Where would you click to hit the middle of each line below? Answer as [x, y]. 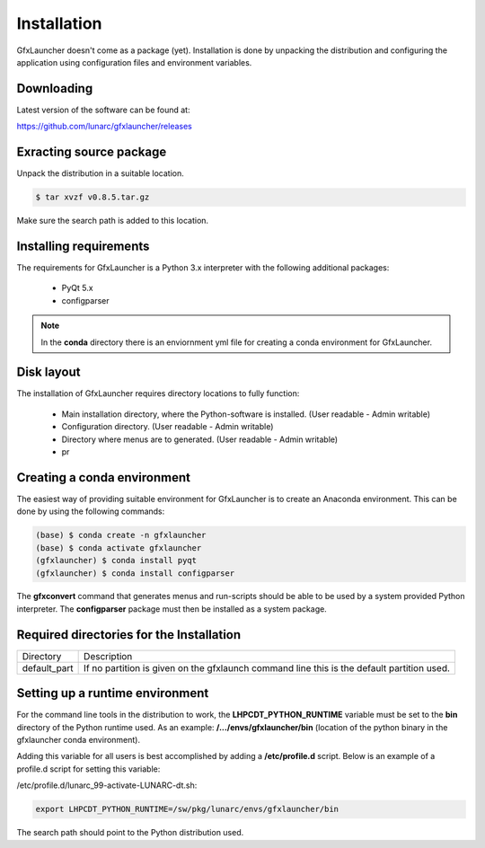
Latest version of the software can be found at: [103, 110]
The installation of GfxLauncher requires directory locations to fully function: [158, 393]
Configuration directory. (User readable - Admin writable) [168, 427]
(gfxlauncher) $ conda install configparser [135, 573]
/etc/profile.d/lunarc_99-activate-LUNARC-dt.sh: [107, 785]
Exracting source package [92, 152]
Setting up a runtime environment [113, 693]
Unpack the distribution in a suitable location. [100, 173]
